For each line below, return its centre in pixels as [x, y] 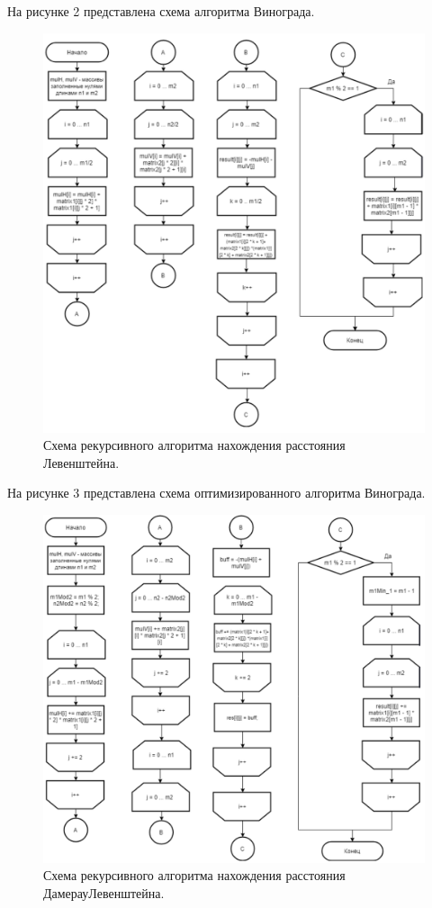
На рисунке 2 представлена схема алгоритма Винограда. [161, 11]
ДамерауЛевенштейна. [104, 892]
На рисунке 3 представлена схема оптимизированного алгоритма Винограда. [216, 493]
